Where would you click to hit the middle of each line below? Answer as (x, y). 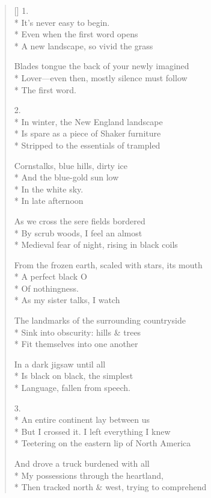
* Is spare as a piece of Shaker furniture (87, 133)
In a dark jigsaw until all (60, 364)
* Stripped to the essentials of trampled (87, 145)
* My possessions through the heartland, (89, 475)
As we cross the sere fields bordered (80, 220)
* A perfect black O (50, 276)
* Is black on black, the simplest (74, 376)
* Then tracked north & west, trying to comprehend (110, 487)
